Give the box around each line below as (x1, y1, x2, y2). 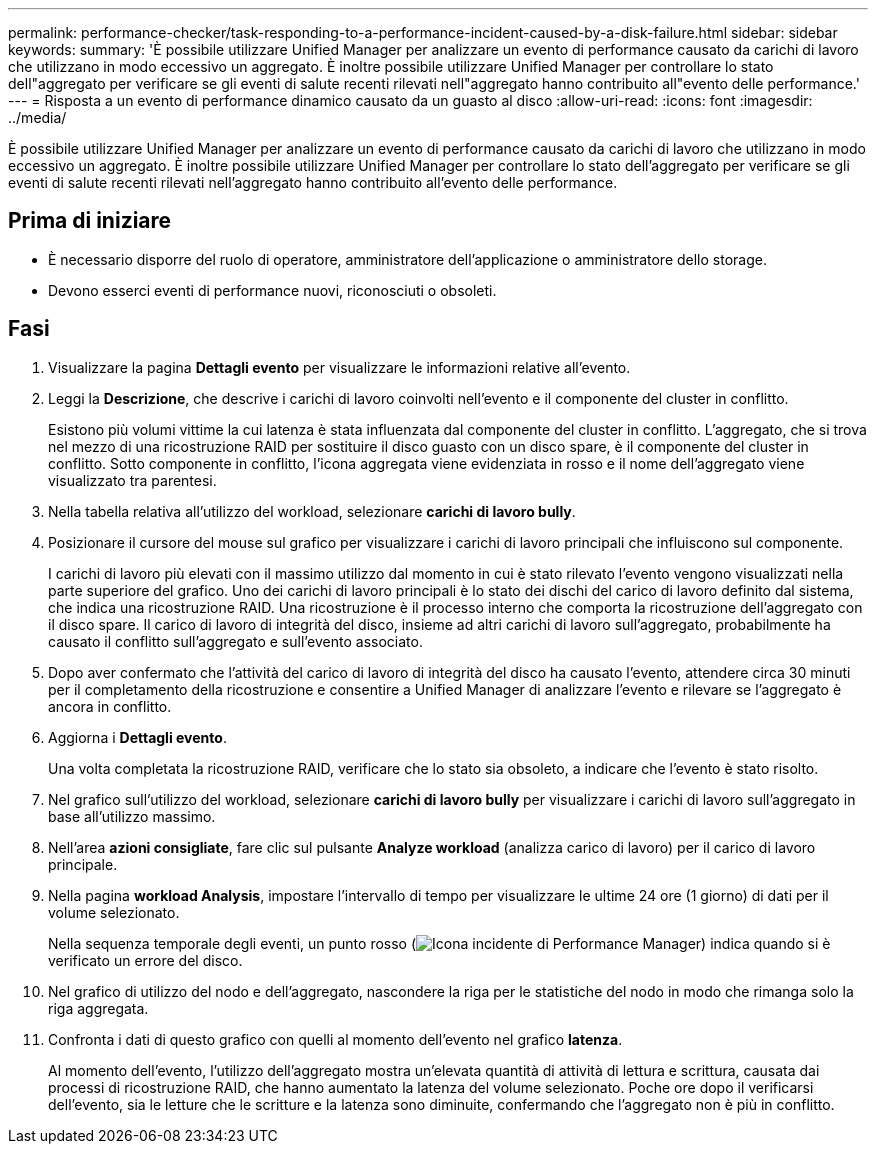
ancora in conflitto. (48, 697, 172, 715)
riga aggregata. (48, 999, 149, 1017)
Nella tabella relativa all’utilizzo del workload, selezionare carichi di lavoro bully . (48, 502, 576, 520)
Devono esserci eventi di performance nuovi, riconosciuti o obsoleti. (48, 281, 497, 299)
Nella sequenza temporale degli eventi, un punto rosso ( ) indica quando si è (48, 934, 831, 952)
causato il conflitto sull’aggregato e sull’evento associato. (48, 632, 423, 650)
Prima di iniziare (8, 208, 172, 234)
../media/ (8, 109, 67, 126)
